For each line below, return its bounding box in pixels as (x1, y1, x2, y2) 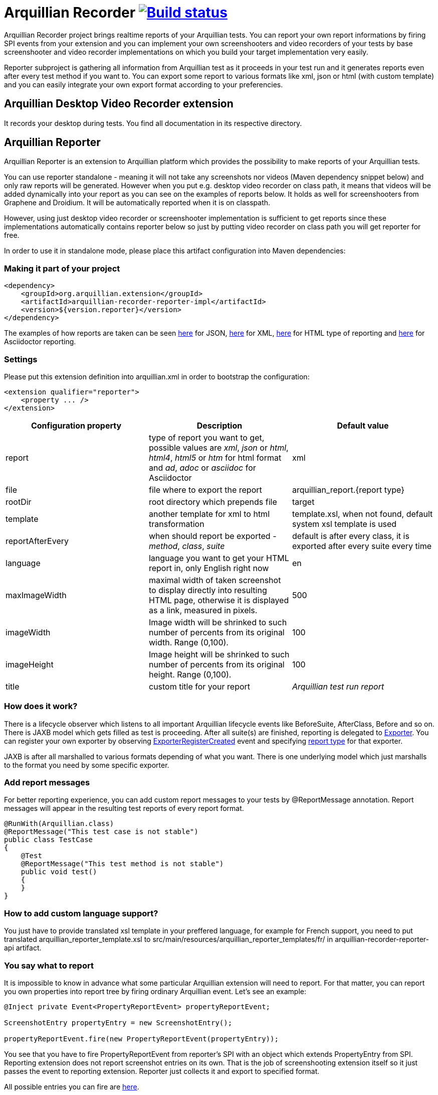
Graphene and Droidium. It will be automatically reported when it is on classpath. (4, 198, 271, 207)
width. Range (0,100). (148, 637, 229, 647)
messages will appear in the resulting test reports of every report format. (4, 804, 244, 813)
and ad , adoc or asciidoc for (148, 462, 256, 473)
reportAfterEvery (6, 535, 69, 546)
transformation (148, 518, 204, 529)
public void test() (21, 868, 97, 876)
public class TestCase (4, 836, 93, 844)
